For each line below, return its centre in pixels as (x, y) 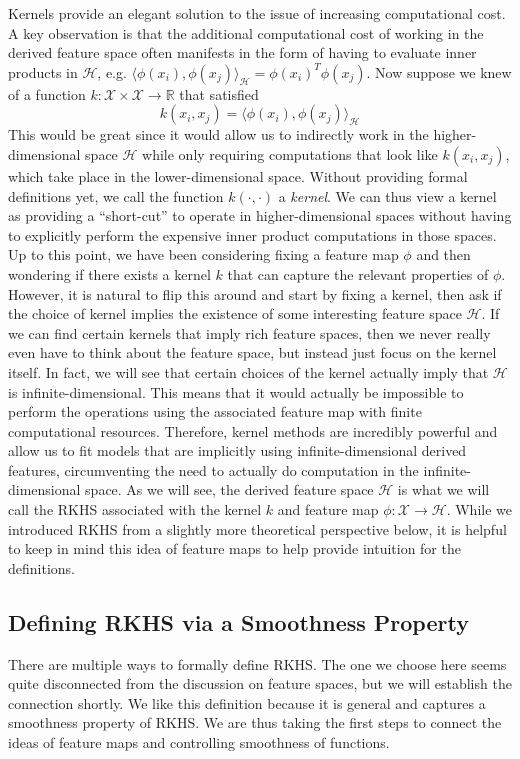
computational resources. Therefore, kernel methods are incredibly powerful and (253, 430)
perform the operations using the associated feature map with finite (215, 411)
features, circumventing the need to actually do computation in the (213, 469)
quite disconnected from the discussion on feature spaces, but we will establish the (260, 683)
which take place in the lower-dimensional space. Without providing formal (238, 175)
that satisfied (219, 93)
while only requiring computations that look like (290, 153)
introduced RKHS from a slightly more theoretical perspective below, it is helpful (257, 528)
